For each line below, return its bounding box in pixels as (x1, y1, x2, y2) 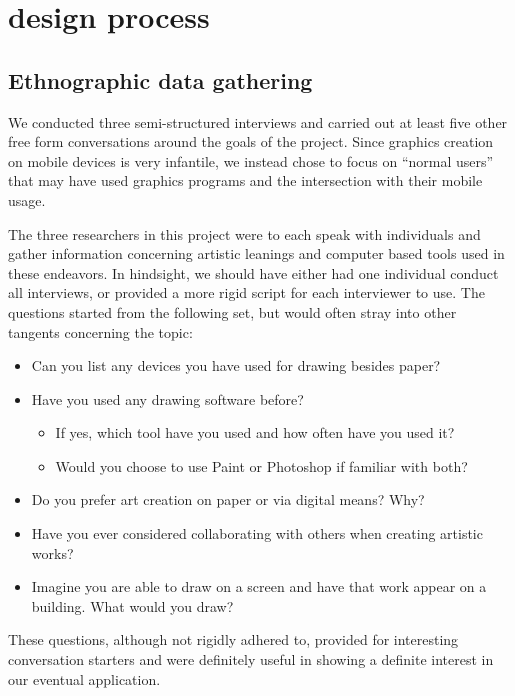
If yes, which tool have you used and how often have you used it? (55, 422, 455, 443)
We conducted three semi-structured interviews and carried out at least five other (8, 111, 508, 132)
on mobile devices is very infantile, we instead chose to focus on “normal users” (8, 150, 494, 171)
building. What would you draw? (31, 595, 234, 616)
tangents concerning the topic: (8, 321, 193, 342)
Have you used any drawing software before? (31, 388, 304, 409)
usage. (8, 189, 46, 210)
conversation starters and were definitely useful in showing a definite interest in (8, 649, 494, 670)
